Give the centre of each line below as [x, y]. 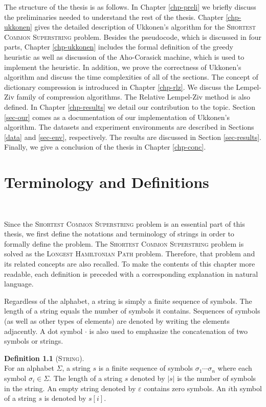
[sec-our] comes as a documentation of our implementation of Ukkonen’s [117, 117]
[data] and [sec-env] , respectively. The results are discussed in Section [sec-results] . [133, 137]
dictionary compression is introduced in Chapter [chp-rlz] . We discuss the [119, 87]
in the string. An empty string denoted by [70, 388]
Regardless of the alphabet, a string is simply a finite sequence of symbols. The [128, 301]
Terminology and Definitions [107, 182]
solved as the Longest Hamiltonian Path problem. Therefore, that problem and [130, 254]
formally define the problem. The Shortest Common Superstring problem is [124, 243]
